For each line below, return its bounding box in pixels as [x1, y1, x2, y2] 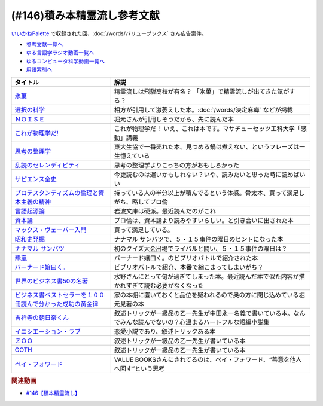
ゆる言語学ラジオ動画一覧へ [26, 49, 95, 56]
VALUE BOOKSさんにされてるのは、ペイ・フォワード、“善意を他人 [114, 355, 302, 364]
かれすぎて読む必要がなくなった [114, 281, 205, 289]
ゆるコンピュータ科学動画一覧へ [26, 57, 105, 65]
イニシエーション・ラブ [14, 327, 81, 335]
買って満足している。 [114, 225, 174, 234]
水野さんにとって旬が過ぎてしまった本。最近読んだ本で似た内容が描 [114, 272, 305, 280]
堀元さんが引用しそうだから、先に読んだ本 [114, 115, 234, 123]
